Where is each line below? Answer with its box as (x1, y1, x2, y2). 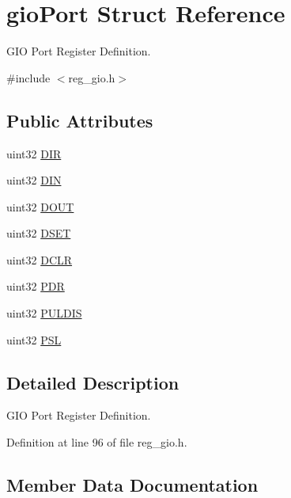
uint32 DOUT (6, 198, 74, 215)
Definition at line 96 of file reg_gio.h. (6, 434, 187, 450)
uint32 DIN (6, 172, 62, 188)
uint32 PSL (6, 331, 62, 348)
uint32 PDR (6, 278, 65, 295)
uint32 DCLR (6, 251, 73, 268)
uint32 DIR (6, 145, 62, 162)
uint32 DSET (6, 225, 71, 241)
